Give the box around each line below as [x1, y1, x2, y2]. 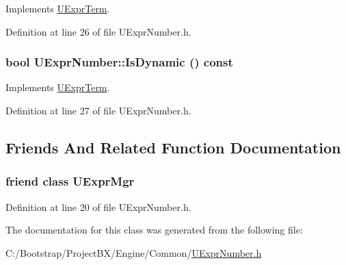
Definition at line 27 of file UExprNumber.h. [5, 103, 191, 117]
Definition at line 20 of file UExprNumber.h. [5, 199, 191, 214]
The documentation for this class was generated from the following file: [5, 223, 303, 237]
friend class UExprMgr [5, 173, 135, 190]
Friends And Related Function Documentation [5, 136, 341, 157]
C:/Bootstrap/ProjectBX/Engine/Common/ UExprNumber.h [5, 245, 262, 260]
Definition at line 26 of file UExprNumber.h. [5, 24, 191, 38]
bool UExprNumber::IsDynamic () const [5, 53, 233, 71]
